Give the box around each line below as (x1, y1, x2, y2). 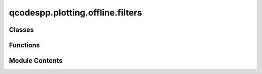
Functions (9, 41, 40, 49)
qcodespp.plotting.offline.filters (9, 7, 143, 18)
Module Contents (9, 57, 63, 65)
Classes (9, 26, 34, 34)
